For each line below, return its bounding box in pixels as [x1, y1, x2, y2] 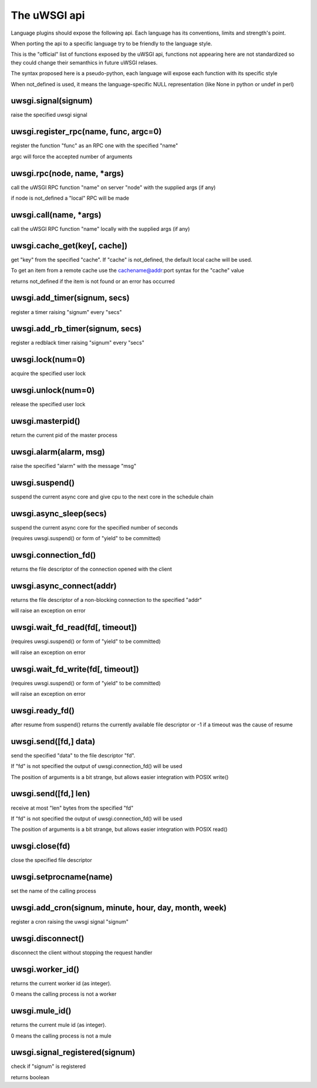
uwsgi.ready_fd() [11, 705, 75, 716]
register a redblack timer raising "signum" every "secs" [11, 339, 145, 346]
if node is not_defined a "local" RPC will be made [11, 194, 129, 201]
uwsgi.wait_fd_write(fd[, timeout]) [11, 664, 139, 674]
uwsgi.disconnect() [11, 934, 85, 944]
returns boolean [11, 1073, 50, 1080]
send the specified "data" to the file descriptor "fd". [11, 752, 136, 759]
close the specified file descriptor [11, 857, 92, 864]
